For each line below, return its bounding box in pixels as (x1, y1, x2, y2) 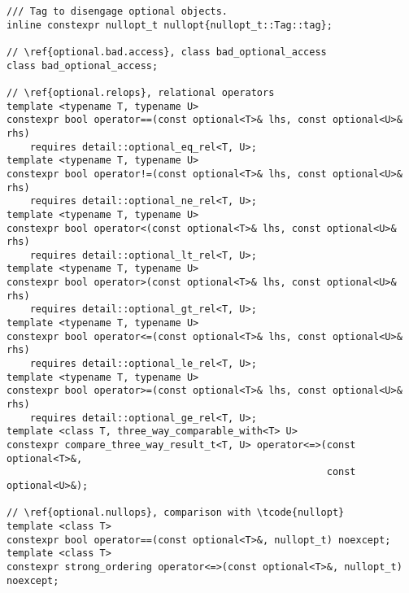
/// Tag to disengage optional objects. (7, 6, 228, 17)
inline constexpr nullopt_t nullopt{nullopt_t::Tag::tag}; (7, 19, 333, 31)
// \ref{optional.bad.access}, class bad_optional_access (7, 46, 327, 58)
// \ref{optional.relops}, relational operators (7, 86, 275, 98)
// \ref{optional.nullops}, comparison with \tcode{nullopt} (7, 507, 345, 519)
